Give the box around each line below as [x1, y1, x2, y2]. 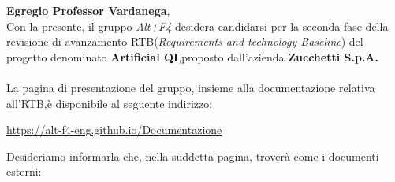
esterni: [6, 163, 42, 180]
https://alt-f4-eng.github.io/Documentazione [6, 121, 222, 138]
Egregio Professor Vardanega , [6, 2, 170, 18]
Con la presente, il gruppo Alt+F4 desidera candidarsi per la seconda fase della [6, 17, 389, 34]
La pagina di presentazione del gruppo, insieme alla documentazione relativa [6, 79, 375, 95]
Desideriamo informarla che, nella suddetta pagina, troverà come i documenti [6, 147, 379, 164]
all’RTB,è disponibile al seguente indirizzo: [6, 95, 213, 111]
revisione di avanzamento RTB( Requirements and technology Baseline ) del [6, 33, 363, 50]
